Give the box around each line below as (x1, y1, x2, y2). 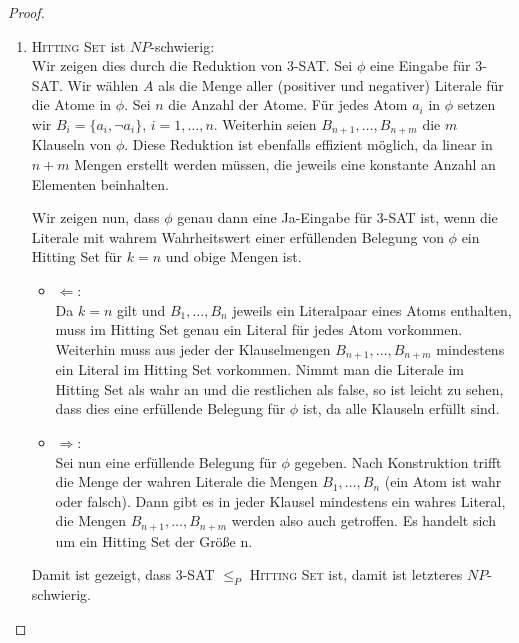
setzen (457, 94, 496, 115)
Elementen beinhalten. (31, 173, 169, 194)
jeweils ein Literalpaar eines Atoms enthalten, (232, 299, 512, 320)
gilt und (116, 299, 166, 320)
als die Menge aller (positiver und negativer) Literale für (158, 74, 504, 95)
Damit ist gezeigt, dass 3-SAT (31, 564, 215, 585)
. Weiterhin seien (213, 113, 317, 134)
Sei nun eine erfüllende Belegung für (55, 451, 277, 472)
